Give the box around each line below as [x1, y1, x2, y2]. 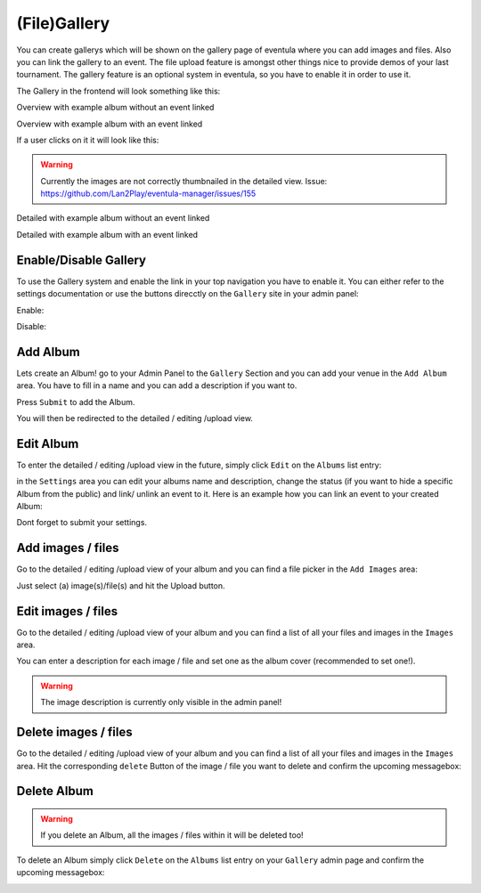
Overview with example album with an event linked [16, 118, 203, 129]
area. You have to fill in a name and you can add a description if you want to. [16, 380, 298, 391]
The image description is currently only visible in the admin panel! [40, 697, 282, 708]
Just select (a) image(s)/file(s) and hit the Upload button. [16, 580, 226, 591]
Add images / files [16, 540, 119, 556]
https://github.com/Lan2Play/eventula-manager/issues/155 [40, 188, 257, 199]
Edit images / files [16, 604, 118, 619]
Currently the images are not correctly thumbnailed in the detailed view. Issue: [40, 175, 328, 186]
